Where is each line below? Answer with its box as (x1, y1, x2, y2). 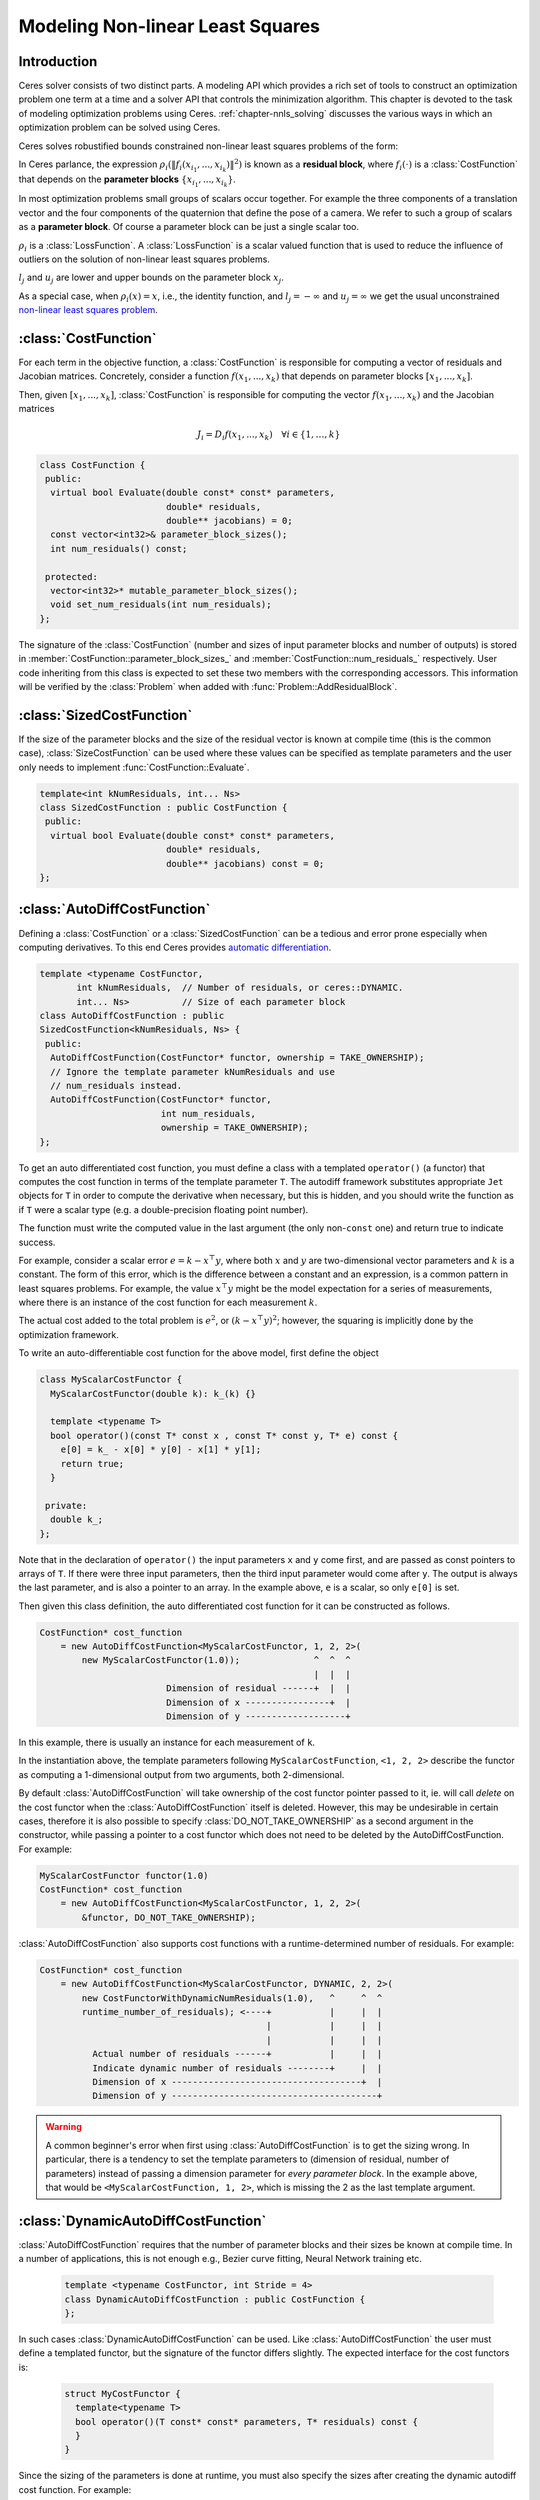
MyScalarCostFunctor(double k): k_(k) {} (50, 1388, 257, 1399)
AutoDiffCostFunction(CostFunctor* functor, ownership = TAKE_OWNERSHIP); (50, 1052, 425, 1064)
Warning (45, 2121, 82, 2133)
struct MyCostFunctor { (64, 2388, 182, 2399)
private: (45, 1500, 88, 1511)
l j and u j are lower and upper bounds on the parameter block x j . (18, 271, 285, 286)
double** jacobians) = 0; (165, 515, 294, 527)
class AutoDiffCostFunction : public (39, 1010, 225, 1022)
